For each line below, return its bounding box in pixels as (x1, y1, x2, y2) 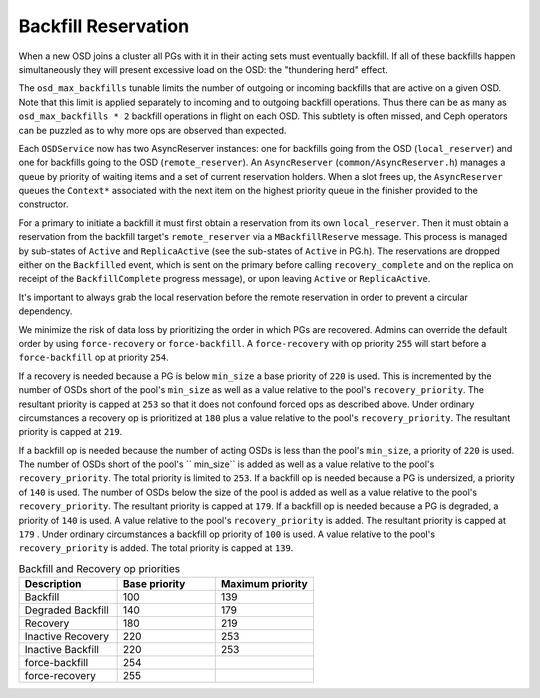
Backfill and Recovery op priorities (18, 562, 181, 576)
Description (24, 577, 82, 591)
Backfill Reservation (18, 15, 190, 37)
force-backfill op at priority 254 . (18, 351, 169, 364)
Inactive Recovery (24, 630, 110, 644)
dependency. (18, 305, 73, 317)
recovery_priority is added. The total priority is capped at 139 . (18, 542, 294, 554)
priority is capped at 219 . (18, 426, 123, 438)
